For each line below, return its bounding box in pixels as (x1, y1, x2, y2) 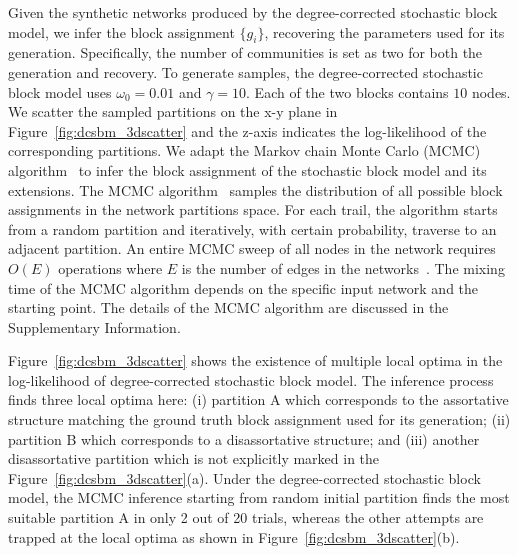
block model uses (8, 81, 112, 102)
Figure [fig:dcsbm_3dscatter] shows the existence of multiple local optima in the (8, 350, 503, 371)
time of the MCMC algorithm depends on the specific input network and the (8, 277, 479, 298)
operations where (58, 257, 163, 278)
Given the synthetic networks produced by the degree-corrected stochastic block (8, 2, 498, 22)
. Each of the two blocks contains (246, 81, 449, 102)
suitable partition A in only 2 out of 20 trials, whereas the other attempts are (8, 507, 484, 528)
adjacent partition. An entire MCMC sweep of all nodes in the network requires (8, 238, 496, 259)
